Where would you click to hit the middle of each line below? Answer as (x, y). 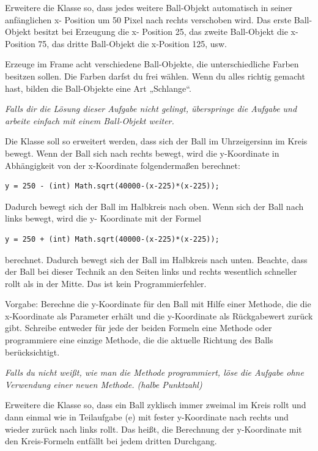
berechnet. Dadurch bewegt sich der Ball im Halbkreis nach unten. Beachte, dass (156, 259)
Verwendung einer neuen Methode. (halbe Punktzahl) (104, 384)
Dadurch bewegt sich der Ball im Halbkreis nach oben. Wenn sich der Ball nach (154, 206)
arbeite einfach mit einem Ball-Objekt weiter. (90, 120)
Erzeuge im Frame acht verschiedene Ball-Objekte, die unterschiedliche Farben (152, 64)
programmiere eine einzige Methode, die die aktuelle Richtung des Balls (139, 340)
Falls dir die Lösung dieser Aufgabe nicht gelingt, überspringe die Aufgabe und (151, 109)
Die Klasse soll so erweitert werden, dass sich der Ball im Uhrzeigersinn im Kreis (156, 141)
